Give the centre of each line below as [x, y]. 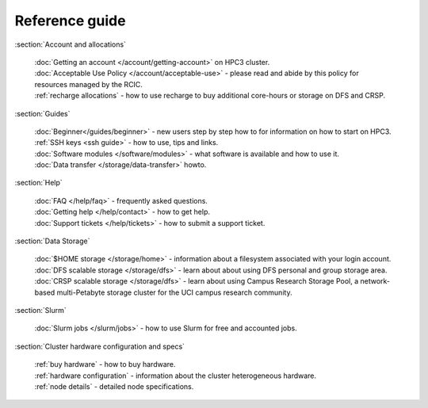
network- [375, 281]
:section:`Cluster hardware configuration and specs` [100, 346]
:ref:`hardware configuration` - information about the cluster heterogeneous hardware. [176, 376]
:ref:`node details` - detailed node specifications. [114, 386]
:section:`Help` [38, 183]
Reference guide [70, 21]
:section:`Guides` [42, 113]
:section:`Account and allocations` [71, 44]
